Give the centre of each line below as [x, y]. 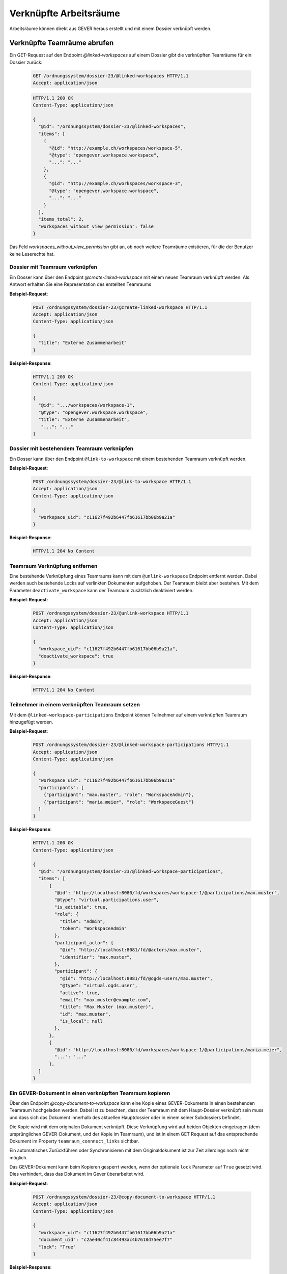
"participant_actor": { [84, 943]
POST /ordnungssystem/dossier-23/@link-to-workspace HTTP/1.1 [112, 482]
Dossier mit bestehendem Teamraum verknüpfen [71, 448]
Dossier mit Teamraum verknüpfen [53, 267]
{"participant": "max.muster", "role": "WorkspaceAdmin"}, [119, 795]
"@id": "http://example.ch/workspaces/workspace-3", [116, 184]
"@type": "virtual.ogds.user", [98, 986]
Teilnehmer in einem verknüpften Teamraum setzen [75, 705]
